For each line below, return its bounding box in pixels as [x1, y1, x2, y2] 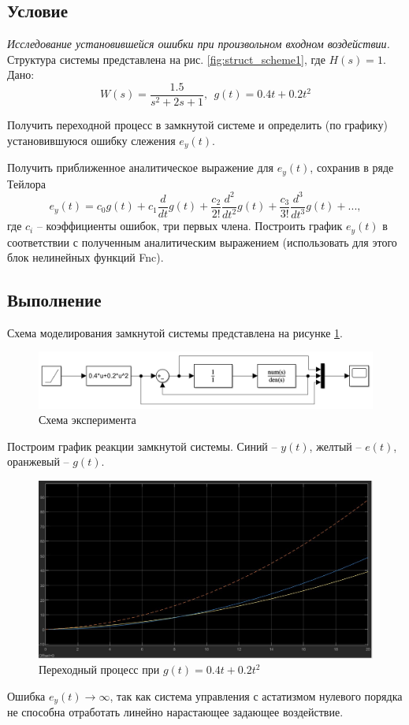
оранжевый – [7, 453, 69, 470]
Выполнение [7, 288, 102, 312]
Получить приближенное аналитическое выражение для [7, 159, 274, 176]
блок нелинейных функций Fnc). [7, 249, 164, 266]
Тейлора [7, 175, 46, 191]
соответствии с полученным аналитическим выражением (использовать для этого [7, 233, 397, 250]
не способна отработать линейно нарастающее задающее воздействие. [7, 704, 344, 720]
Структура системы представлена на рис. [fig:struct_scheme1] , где [7, 50, 325, 67]
